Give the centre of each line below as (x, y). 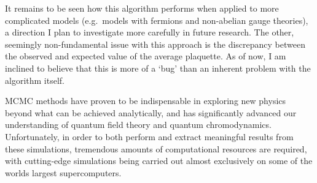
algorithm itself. (35, 80)
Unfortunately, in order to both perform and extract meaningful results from (149, 136)
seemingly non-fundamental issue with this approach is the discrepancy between (155, 44)
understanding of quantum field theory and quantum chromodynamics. (138, 125)
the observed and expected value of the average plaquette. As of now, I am (146, 56)
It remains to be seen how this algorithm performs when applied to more (142, 8)
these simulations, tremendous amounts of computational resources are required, (156, 148)
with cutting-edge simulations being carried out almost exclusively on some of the (159, 161)
